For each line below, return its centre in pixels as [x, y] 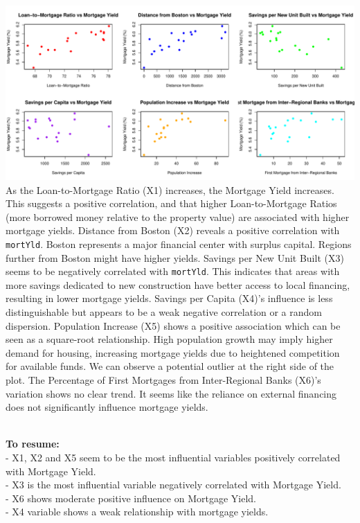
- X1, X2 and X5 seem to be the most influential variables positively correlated [173, 457]
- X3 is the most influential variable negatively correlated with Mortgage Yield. [173, 485]
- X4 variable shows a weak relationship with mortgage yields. [137, 512]
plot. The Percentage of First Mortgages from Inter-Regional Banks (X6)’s [163, 380]
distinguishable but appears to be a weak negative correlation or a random [164, 312]
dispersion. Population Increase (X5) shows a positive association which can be [173, 325]
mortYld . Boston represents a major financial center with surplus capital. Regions [179, 243]
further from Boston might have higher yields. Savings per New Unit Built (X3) [175, 257]
